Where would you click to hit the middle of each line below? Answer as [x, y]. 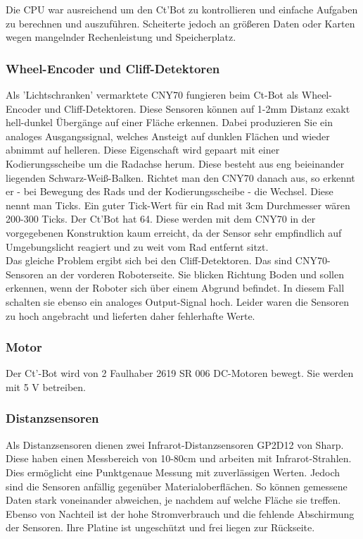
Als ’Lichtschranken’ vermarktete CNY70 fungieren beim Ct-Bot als [152, 94]
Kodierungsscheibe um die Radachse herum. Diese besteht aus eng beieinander [175, 163]
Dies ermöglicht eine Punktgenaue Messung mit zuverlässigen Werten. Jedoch [173, 472]
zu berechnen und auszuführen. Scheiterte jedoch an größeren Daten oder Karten [180, 23]
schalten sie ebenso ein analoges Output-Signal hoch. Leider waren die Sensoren [177, 301]
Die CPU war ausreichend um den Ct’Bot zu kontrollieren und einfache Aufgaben [182, 9]
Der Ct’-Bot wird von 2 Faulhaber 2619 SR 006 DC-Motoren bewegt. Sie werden [180, 373]
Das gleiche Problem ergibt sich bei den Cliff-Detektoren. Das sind [149, 260]
